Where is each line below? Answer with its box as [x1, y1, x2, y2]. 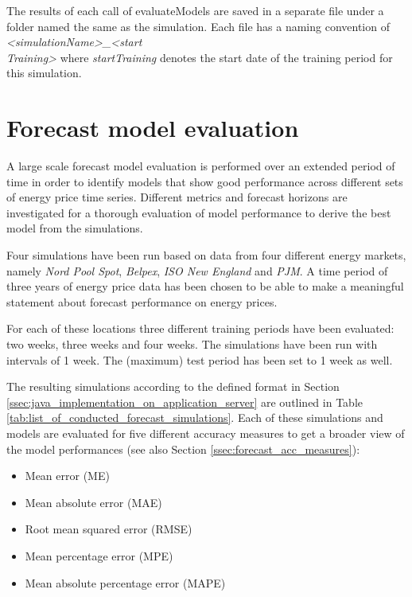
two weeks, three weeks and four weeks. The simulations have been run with [6, 336, 378, 353]
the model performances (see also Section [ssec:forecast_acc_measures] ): [6, 440, 360, 457]
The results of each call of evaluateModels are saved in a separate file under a [6, 2, 384, 18]
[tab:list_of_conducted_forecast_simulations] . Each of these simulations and [6, 409, 383, 426]
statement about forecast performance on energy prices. [6, 293, 278, 310]
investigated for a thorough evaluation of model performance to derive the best [6, 204, 391, 220]
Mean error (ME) [25, 467, 110, 484]
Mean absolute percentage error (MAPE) [25, 574, 226, 591]
